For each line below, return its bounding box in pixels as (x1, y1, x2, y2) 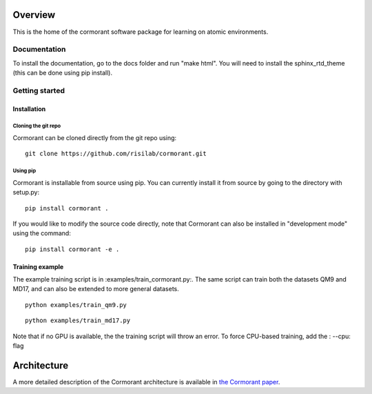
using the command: (12, 229, 72, 237)
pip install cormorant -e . (25, 245, 120, 253)
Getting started (12, 86, 65, 95)
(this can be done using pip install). (12, 69, 113, 77)
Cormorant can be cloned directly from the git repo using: (12, 133, 177, 141)
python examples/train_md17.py (25, 317, 131, 324)
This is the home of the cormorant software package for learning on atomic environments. (12, 28, 269, 36)
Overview (12, 9, 56, 21)
